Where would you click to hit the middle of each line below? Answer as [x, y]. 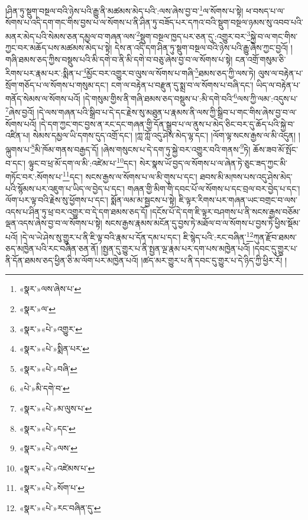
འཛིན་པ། [18, 135]
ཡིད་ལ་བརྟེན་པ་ [278, 84]
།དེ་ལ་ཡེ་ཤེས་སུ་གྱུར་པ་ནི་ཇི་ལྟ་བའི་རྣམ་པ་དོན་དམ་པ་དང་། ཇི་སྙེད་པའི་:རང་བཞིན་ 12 [137, 236]
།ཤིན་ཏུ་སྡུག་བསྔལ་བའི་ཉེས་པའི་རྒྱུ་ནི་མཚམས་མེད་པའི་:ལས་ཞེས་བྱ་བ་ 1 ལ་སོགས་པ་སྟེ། [124, 10]
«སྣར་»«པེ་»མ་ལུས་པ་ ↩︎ [56, 408]
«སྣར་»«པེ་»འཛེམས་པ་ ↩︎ [57, 468]
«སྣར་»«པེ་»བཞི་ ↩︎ [48, 368]
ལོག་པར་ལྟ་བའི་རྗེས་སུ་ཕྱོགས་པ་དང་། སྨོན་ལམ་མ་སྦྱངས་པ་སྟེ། [91, 200]
